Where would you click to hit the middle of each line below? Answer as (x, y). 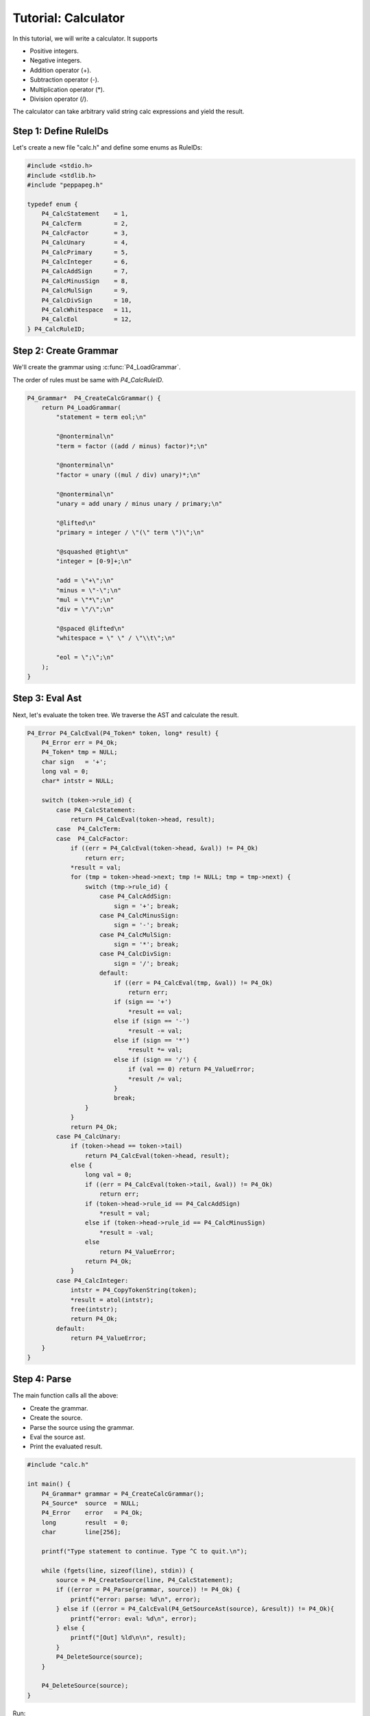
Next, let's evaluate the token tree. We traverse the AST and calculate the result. (126, 715)
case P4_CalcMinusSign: (139, 915)
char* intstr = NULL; (78, 781)
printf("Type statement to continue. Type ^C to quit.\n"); (145, 1551)
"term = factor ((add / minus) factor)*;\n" (132, 446)
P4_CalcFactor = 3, (85, 233)
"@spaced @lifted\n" (90, 629)
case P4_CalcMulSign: (136, 935)
